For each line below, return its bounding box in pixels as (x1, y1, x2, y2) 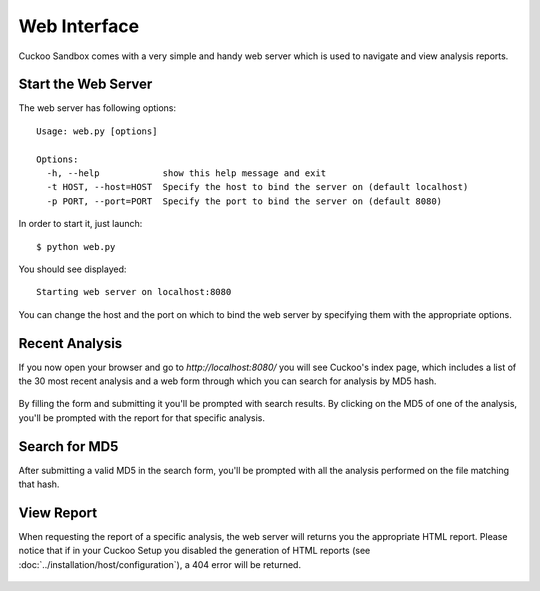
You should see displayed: (18, 263, 127, 275)
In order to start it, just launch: (18, 218, 143, 230)
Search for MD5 (18, 438, 119, 455)
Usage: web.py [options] (36, 125, 158, 137)
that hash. (18, 478, 60, 490)
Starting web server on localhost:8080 (36, 286, 232, 298)
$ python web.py (36, 241, 116, 252)
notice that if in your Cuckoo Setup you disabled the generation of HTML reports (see (18, 545, 371, 557)
